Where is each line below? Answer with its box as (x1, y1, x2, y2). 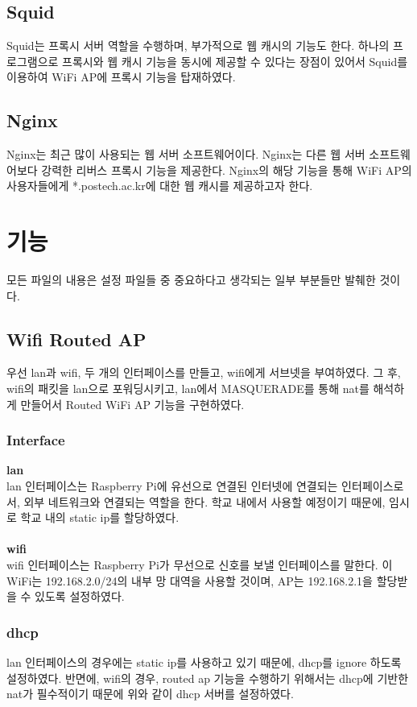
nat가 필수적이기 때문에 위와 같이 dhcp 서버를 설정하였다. (6, 685, 294, 702)
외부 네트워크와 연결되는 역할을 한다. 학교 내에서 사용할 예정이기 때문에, (23, 493, 386, 510)
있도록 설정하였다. (35, 588, 125, 605)
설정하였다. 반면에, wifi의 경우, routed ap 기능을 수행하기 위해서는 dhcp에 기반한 (6, 669, 409, 686)
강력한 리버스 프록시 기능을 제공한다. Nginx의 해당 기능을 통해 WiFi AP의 (41, 161, 412, 178)
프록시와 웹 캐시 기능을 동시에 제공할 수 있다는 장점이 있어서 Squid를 (62, 52, 408, 69)
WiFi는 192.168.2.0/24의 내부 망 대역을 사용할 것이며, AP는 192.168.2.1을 (6, 572, 373, 589)
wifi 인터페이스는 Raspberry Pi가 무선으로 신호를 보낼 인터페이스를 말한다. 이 (6, 556, 393, 573)
